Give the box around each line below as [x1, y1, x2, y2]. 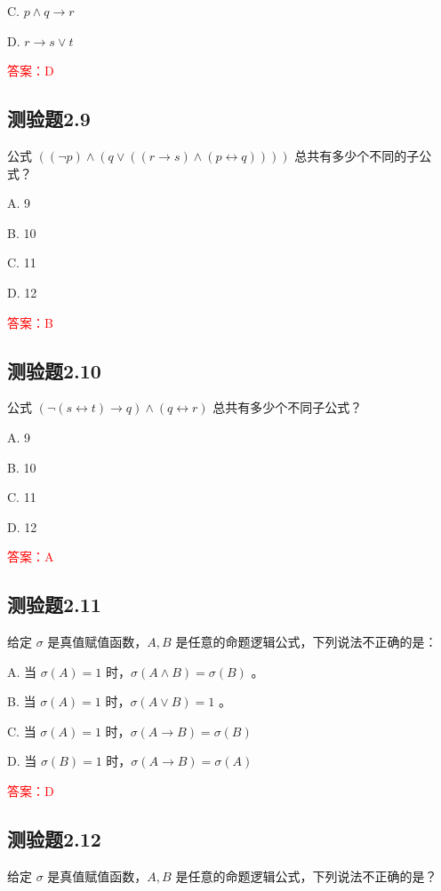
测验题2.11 [7, 591, 101, 618]
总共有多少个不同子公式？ [212, 398, 363, 417]
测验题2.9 [7, 105, 91, 132]
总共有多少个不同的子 [294, 146, 420, 164]
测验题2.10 [7, 356, 101, 384]
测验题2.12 [7, 825, 101, 853]
